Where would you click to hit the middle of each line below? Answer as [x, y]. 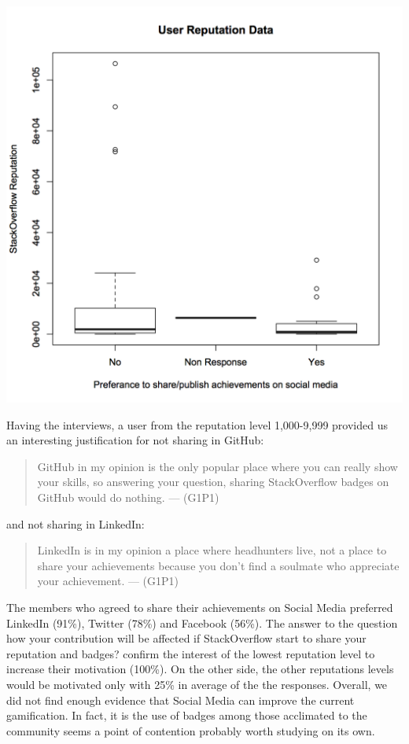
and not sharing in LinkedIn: [76, 523]
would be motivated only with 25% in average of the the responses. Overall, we [197, 684]
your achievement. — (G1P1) [108, 581]
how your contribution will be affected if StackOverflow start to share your [186, 638]
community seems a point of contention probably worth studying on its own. [191, 730]
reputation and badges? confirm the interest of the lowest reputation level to [191, 653]
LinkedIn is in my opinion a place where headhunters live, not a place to [212, 550]
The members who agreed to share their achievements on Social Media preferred [200, 607]
